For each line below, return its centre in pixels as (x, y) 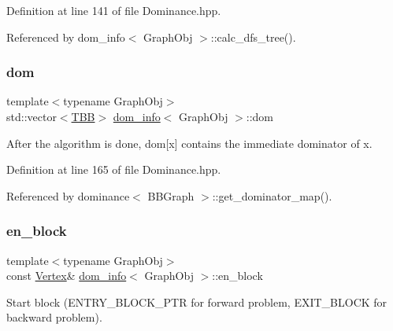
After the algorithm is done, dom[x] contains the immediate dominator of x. (189, 143)
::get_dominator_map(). (272, 195)
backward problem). (54, 317)
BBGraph (171, 195)
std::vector (32, 116)
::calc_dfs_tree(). (253, 37)
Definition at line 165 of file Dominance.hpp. (114, 169)
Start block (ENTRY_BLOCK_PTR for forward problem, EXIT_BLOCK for (197, 302)
